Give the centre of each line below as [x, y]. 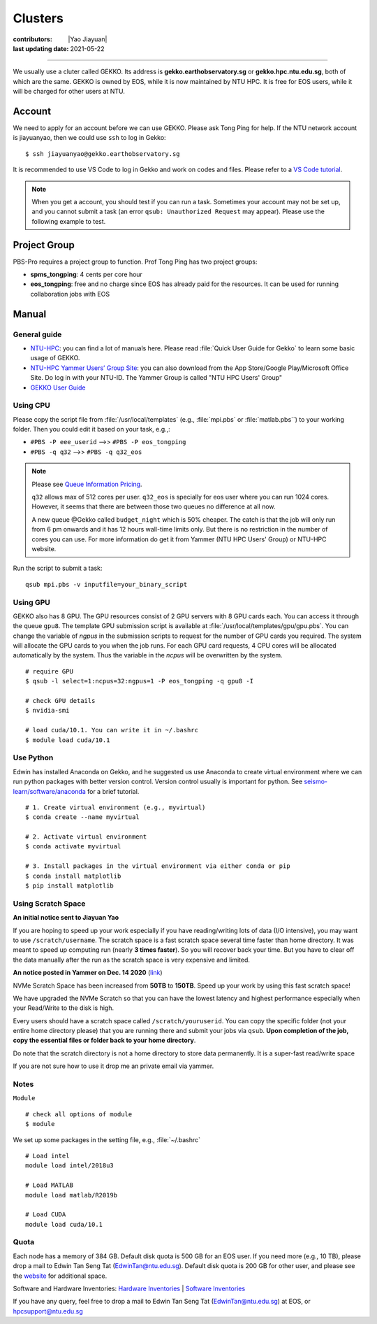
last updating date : [41, 48]
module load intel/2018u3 [70, 1166]
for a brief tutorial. [113, 791]
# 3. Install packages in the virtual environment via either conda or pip [158, 866]
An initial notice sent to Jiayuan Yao [66, 918]
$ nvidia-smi [47, 711]
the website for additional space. [60, 1276]
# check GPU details [60, 701]
